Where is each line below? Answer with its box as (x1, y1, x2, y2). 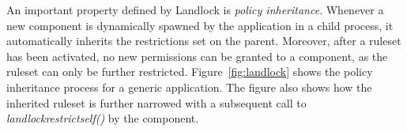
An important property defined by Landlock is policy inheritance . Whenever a (6, 2, 384, 17)
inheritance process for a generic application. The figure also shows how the (6, 78, 372, 95)
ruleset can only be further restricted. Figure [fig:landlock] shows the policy (6, 63, 373, 80)
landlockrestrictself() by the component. (6, 110, 199, 126)
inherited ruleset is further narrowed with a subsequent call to (6, 94, 307, 111)
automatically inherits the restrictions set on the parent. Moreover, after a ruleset (6, 32, 401, 49)
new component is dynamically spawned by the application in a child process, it (6, 17, 394, 33)
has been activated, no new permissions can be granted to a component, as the (6, 47, 388, 64)
